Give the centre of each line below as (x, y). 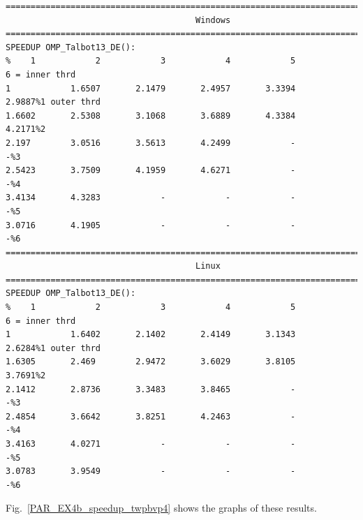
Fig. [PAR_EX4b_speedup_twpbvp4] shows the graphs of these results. (161, 508)
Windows (213, 20)
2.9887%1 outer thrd (53, 102)
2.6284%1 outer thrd (53, 348)
